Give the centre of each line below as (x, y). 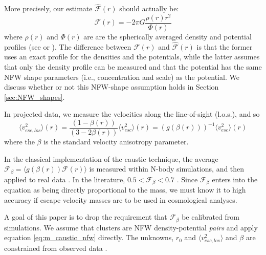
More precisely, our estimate (48, 8)
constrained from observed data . (56, 248)
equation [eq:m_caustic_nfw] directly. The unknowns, (89, 237)
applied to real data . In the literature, (65, 179)
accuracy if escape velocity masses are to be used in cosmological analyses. (121, 199)
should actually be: (149, 8)
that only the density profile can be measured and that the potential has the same (133, 66)
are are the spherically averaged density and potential (168, 36)
